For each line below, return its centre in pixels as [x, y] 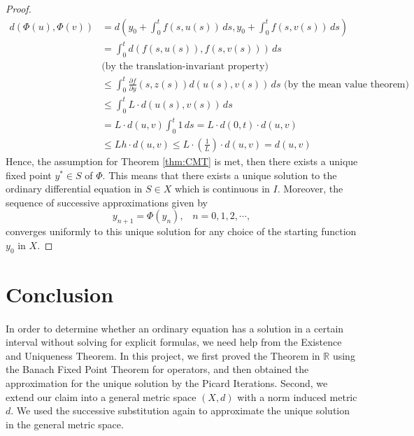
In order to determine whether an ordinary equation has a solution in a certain [175, 328]
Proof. [19, 8]
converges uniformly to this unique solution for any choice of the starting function [181, 231]
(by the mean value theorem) [347, 84]
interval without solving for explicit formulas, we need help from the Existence [174, 342]
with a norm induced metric [297, 396]
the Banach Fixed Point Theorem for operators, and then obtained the [157, 369]
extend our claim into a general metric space [101, 396]
